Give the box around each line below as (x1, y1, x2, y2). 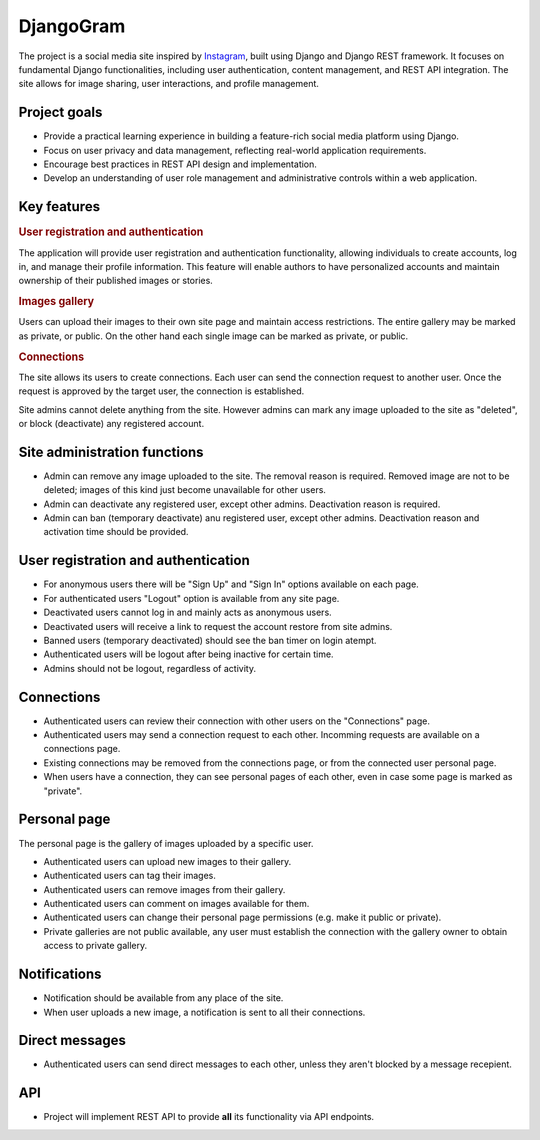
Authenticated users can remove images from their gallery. (43, 883, 286, 895)
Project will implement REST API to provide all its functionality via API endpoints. (43, 1111, 375, 1123)
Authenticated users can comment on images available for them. (43, 898, 310, 910)
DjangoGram (18, 15, 126, 37)
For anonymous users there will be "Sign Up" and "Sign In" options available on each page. (43, 578, 419, 590)
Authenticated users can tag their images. (43, 870, 217, 882)
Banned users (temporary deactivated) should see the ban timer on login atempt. (43, 634, 377, 646)
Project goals (18, 104, 103, 121)
